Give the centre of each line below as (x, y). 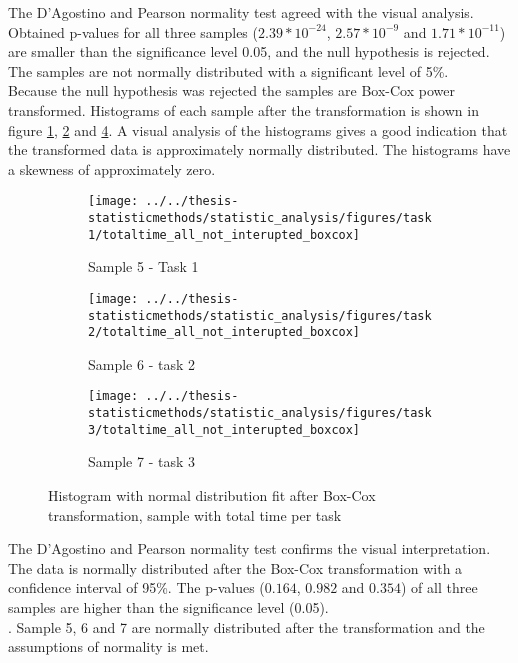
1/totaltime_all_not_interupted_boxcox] (224, 234)
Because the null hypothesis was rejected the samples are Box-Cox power (231, 90)
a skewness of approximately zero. (112, 168)
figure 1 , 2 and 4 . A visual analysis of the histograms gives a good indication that (258, 129)
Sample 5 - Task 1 (143, 266)
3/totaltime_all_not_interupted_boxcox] (224, 429)
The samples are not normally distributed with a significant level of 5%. (228, 70)
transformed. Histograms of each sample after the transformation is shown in (243, 109)
